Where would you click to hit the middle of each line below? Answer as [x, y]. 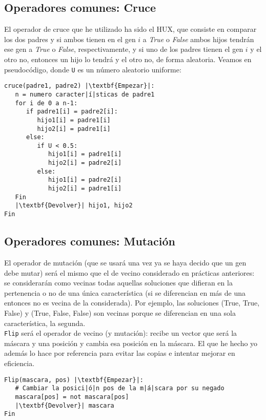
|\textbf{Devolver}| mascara [65, 405]
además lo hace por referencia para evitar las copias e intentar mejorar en [120, 353]
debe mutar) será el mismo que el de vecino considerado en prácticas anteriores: [129, 272]
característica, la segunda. [45, 323]
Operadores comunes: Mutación [90, 241]
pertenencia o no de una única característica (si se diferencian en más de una [125, 292]
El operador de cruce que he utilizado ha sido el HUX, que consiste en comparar [130, 29]
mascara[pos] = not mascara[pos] [72, 397]
